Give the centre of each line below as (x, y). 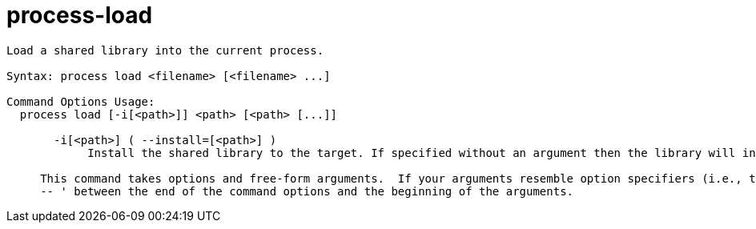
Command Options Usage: (81, 101)
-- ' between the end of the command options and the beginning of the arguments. (307, 191)
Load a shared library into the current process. (165, 50)
